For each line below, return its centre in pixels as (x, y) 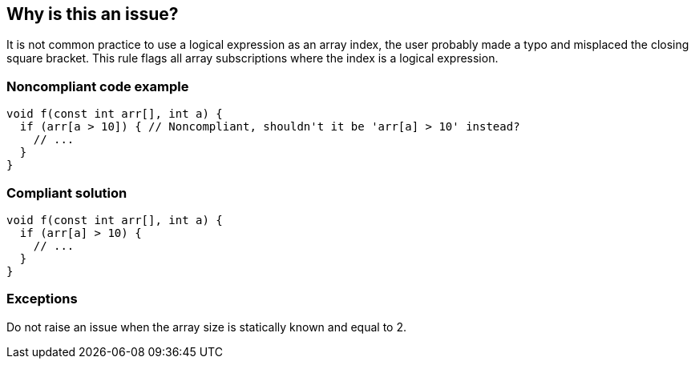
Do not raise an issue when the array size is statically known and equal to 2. (206, 327)
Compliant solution (67, 193)
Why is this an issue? (93, 14)
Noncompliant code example (98, 86)
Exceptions (42, 299)
